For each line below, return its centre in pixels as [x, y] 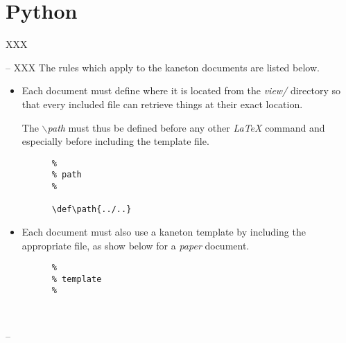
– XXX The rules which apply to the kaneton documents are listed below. [163, 67]
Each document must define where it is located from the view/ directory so [181, 90]
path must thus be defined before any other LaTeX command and [186, 127]
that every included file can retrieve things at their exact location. [162, 104]
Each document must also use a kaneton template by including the [164, 231]
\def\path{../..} [92, 210]
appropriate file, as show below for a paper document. [136, 245]
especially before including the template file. [115, 141]
